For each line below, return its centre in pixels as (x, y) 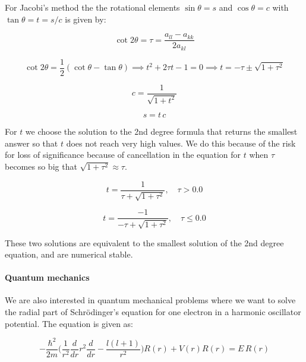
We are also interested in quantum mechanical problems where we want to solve (150, 300)
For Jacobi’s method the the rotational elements (92, 7)
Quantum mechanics (47, 277)
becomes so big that (41, 166)
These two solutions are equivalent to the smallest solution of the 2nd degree (144, 242)
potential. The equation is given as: (69, 323)
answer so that (31, 143)
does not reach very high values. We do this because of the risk (181, 143)
